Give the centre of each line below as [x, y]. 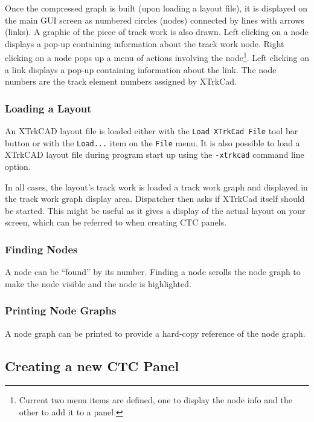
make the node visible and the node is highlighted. [98, 283]
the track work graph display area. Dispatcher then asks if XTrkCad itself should [155, 199]
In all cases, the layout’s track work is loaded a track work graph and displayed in [156, 187]
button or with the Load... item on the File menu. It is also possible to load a [152, 142]
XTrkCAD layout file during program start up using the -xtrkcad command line [155, 154]
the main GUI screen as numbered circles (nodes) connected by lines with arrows [155, 20]
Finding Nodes [41, 249]
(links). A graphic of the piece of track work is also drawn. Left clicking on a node [157, 32]
